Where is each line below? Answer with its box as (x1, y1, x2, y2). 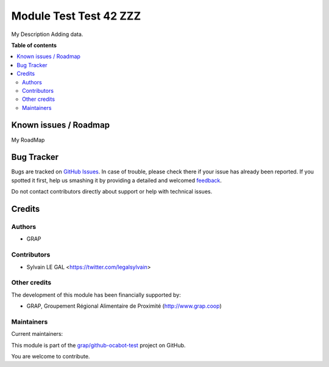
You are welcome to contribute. (11, 353, 90, 360)
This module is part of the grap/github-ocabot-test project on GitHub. (11, 341, 186, 349)
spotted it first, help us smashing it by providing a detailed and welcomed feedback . (11, 176, 222, 184)
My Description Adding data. (11, 31, 83, 38)
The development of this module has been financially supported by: (11, 291, 181, 299)
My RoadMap (11, 136, 45, 144)
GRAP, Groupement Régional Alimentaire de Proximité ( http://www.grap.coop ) (26, 302, 222, 310)
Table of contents (11, 42, 57, 49)
